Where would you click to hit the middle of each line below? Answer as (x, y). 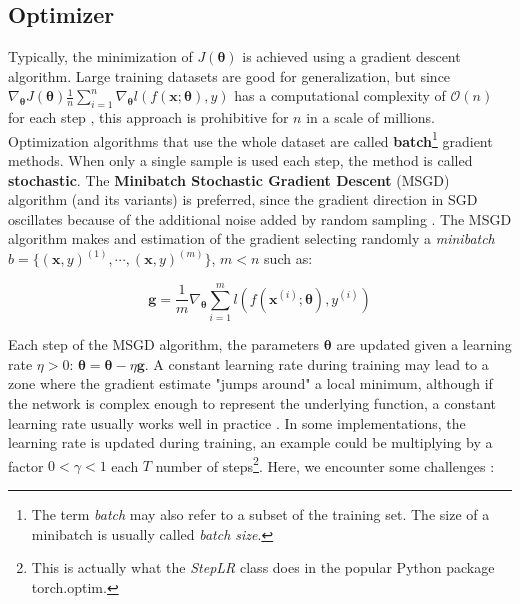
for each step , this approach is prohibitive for (148, 117)
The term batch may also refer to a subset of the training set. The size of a (260, 513)
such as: (288, 258)
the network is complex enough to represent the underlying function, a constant (252, 402)
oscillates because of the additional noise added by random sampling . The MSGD (260, 218)
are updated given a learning (424, 344)
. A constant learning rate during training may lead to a (316, 363)
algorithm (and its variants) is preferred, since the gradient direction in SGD (243, 199)
